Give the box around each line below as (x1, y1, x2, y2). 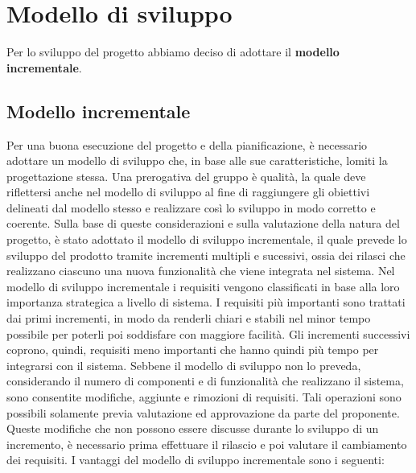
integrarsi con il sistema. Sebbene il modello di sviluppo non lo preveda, (6, 356, 361, 373)
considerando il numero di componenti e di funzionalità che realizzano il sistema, (6, 372, 404, 389)
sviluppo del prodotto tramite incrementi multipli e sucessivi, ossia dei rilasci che (6, 246, 406, 263)
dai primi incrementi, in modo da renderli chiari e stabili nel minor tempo (6, 310, 371, 327)
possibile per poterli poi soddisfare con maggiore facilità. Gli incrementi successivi (6, 325, 410, 342)
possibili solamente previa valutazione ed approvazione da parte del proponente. (6, 404, 400, 421)
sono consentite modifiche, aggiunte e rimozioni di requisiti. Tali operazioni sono (6, 389, 402, 405)
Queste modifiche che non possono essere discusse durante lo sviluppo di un (6, 420, 379, 437)
